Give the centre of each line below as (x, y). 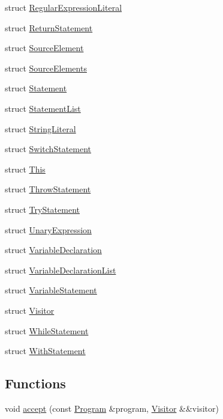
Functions (35, 383)
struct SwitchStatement (48, 149)
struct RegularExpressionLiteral (64, 7)
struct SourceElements (46, 68)
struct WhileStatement (47, 330)
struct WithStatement (45, 351)
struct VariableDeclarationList (61, 270)
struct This (25, 169)
